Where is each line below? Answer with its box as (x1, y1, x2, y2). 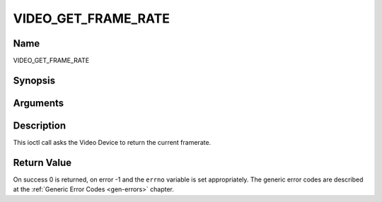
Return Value (13, 156, 72, 169)
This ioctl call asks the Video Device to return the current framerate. (13, 138, 212, 146)
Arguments (13, 97, 64, 109)
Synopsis (13, 74, 56, 86)
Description (13, 119, 66, 131)
